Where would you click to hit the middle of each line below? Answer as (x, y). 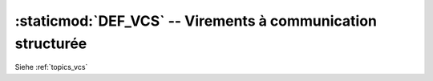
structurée (51, 43)
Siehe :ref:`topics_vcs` (51, 67)
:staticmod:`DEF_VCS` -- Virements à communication (196, 21)
